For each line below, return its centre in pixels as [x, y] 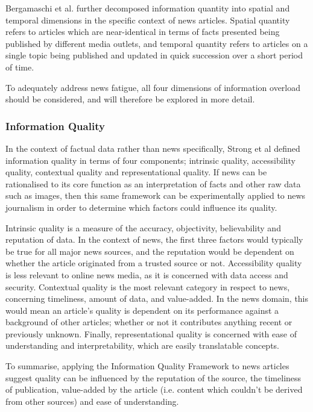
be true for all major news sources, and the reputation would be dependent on [150, 251]
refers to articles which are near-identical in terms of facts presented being [143, 32]
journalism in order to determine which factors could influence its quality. [141, 207]
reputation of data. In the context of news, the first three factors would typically [154, 239]
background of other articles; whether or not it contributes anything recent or [149, 322]
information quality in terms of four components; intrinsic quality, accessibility [150, 160]
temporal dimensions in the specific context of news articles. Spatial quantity [148, 20]
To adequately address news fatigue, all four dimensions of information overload [153, 87]
